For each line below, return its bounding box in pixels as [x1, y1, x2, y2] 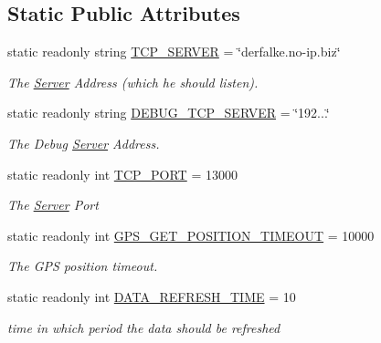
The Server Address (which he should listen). [7, 72, 259, 91]
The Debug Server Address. [7, 133, 160, 152]
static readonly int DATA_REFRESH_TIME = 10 [7, 286, 296, 306]
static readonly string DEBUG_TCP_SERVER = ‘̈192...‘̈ [7, 103, 330, 122]
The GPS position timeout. [7, 256, 158, 275]
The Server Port [7, 195, 99, 214]
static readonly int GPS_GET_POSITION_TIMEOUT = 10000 [7, 225, 375, 244]
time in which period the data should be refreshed [7, 317, 280, 337]
